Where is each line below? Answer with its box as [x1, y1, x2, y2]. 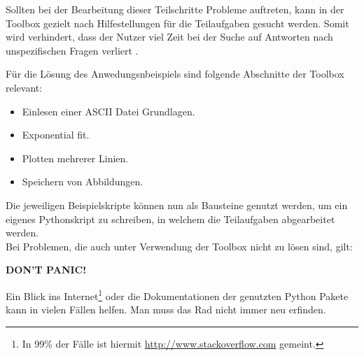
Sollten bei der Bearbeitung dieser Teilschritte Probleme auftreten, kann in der [6, 2, 344, 16]
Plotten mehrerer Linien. [22, 150, 129, 165]
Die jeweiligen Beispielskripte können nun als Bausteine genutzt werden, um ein [6, 197, 348, 212]
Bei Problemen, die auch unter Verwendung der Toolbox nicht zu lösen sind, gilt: [6, 238, 353, 253]
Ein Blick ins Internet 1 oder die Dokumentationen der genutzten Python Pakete [6, 286, 349, 303]
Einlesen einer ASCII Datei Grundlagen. [22, 104, 195, 118]
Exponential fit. [22, 127, 90, 142]
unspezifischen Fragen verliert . [6, 43, 139, 57]
